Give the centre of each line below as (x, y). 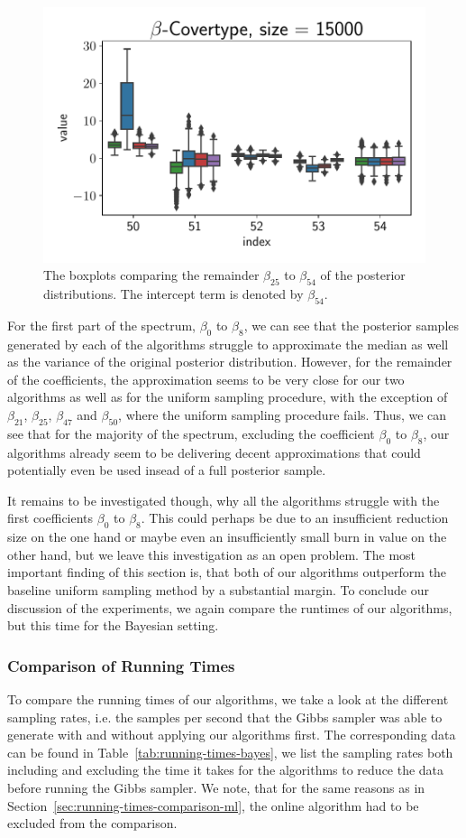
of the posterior (363, 275)
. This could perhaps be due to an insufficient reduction (295, 518)
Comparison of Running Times (121, 665)
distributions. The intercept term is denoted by (174, 294)
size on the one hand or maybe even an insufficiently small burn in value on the (227, 537)
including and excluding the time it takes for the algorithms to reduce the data (226, 770)
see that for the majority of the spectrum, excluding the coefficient (191, 433)
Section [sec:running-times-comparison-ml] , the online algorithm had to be (213, 805)
